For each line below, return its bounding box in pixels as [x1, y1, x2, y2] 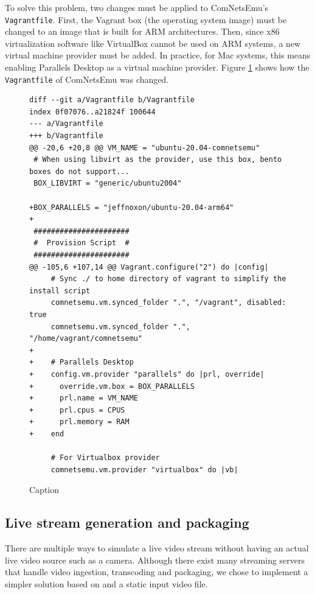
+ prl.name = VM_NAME [29, 394, 138, 403]
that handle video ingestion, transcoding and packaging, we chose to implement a [5, 565, 308, 578]
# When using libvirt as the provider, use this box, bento [33, 155, 282, 164]
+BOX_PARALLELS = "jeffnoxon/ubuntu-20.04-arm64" [29, 203, 234, 212]
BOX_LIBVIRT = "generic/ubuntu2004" [33, 179, 182, 188]
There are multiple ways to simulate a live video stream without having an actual [5, 542, 309, 554]
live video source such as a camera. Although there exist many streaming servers [5, 553, 305, 566]
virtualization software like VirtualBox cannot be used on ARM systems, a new [5, 37, 301, 49]
